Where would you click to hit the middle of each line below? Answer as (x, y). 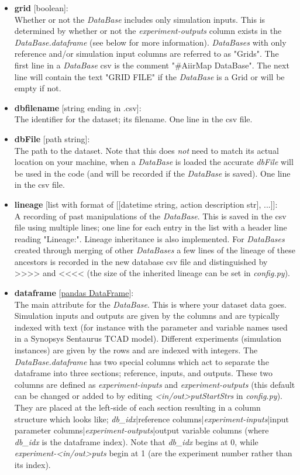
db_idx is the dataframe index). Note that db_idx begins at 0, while (136, 441)
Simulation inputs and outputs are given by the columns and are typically (147, 316)
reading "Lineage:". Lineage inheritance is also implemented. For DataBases (149, 238)
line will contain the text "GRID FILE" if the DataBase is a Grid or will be (149, 76)
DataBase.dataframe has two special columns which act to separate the (142, 361)
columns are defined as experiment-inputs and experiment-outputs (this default (155, 384)
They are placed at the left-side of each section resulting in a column (137, 407)
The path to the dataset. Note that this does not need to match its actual (146, 150)
